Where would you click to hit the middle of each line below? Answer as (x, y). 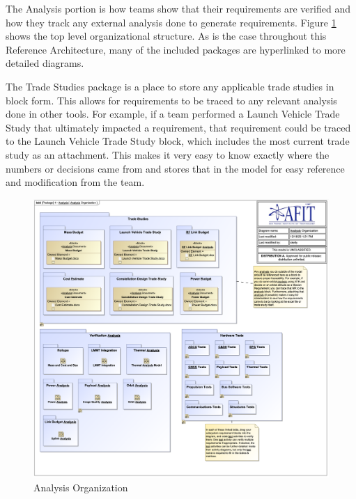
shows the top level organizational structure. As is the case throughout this (166, 36)
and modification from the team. (75, 182)
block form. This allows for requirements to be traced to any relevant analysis (171, 100)
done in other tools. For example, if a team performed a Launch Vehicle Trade (173, 114)
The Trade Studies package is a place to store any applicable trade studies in (170, 86)
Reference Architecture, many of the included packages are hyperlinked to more (176, 49)
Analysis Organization (81, 487)
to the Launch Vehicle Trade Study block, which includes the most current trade (178, 141)
